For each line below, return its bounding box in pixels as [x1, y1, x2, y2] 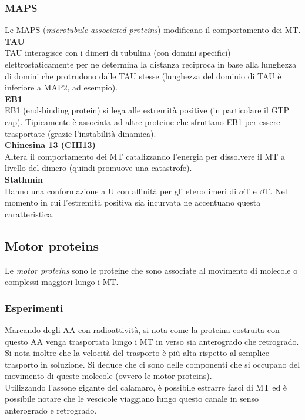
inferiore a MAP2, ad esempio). [5, 81, 118, 93]
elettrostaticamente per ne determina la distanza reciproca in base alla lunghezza [5, 58, 297, 70]
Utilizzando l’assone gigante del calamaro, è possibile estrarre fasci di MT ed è [5, 381, 287, 393]
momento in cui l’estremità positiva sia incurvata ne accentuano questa [5, 196, 261, 209]
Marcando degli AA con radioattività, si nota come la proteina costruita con [5, 323, 280, 335]
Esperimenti [5, 300, 63, 315]
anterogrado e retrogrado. [5, 404, 97, 416]
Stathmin [5, 173, 43, 185]
